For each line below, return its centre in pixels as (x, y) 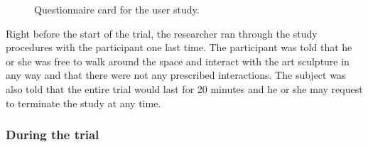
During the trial (53, 135)
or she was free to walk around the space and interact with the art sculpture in (178, 61)
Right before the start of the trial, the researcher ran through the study (162, 33)
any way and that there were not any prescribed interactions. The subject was (176, 75)
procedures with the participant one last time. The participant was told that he (179, 47)
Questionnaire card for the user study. (117, 9)
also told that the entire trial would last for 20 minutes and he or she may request (184, 88)
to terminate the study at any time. (83, 103)
